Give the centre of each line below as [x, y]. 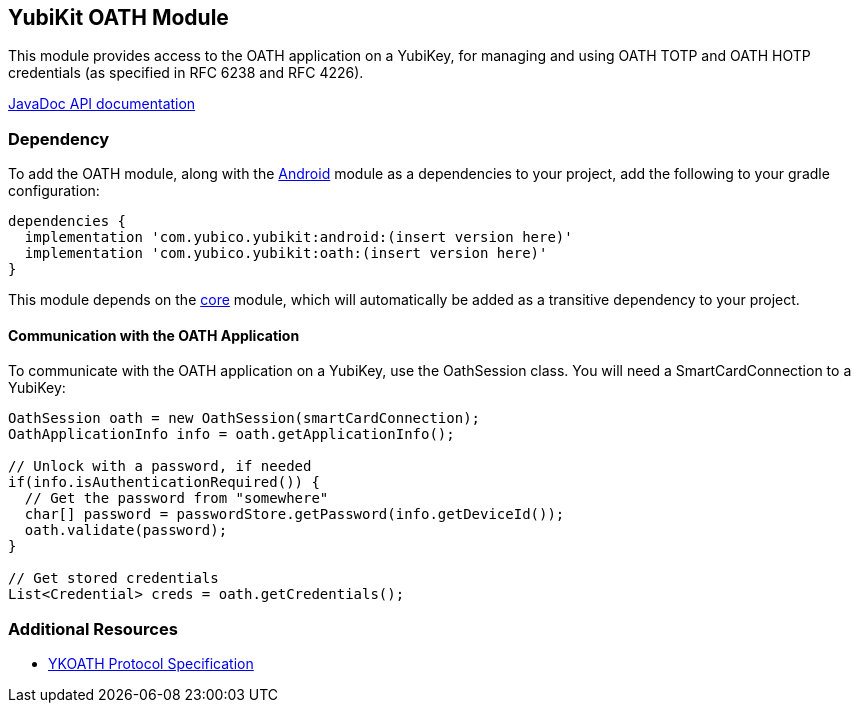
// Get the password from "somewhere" [176, 498]
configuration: [54, 191]
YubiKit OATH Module [118, 17]
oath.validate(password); [126, 530]
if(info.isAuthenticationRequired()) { [164, 482]
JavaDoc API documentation [102, 104]
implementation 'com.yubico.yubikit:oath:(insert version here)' [286, 253]
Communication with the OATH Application [154, 335]
